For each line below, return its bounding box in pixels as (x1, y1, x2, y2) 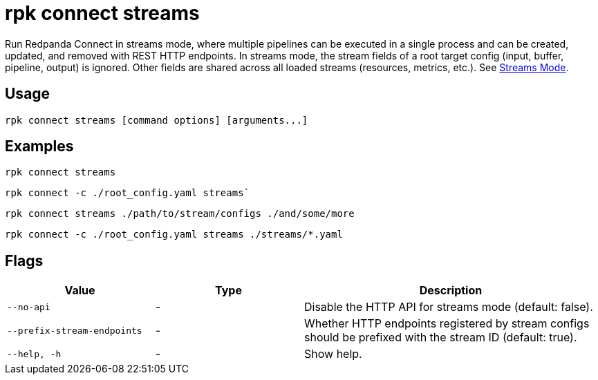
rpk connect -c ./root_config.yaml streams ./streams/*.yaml (5, 229, 343, 240)
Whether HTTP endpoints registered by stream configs (304, 316, 590, 331)
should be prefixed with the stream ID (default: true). (304, 330, 577, 345)
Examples (5, 137, 74, 155)
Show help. (304, 347, 362, 361)
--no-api (7, 301, 50, 312)
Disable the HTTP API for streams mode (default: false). (304, 300, 593, 314)
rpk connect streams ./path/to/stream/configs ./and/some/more (5, 208, 355, 220)
